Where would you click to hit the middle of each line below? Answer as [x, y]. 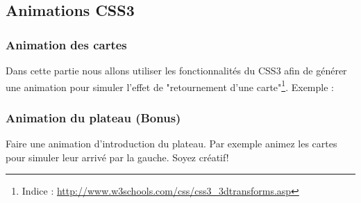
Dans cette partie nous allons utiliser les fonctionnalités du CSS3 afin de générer [176, 70]
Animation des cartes [66, 44]
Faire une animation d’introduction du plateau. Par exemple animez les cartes [171, 144]
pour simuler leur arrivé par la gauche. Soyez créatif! [117, 157]
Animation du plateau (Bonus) [93, 117]
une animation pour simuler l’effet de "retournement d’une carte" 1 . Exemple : [170, 86]
